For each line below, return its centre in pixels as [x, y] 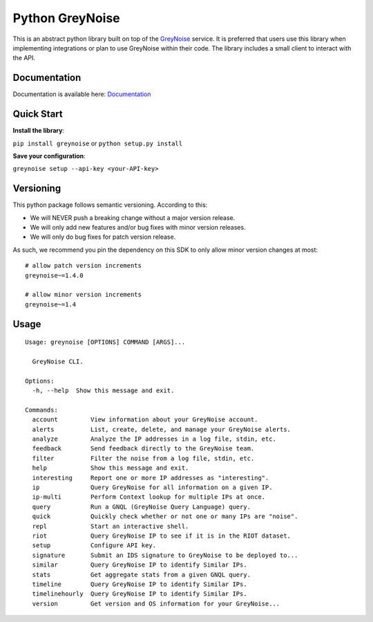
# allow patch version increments [83, 266]
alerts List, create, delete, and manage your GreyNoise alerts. [162, 429]
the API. [24, 58]
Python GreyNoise [66, 18]
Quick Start [38, 114]
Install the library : [39, 131]
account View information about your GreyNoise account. [145, 420]
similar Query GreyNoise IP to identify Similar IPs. [140, 565]
